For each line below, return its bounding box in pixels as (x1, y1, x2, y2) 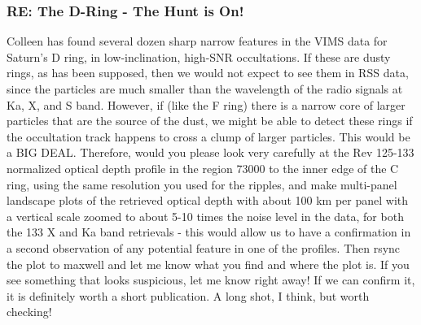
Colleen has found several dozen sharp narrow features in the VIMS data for (7, 32, 388, 50)
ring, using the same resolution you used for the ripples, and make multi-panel (7, 175, 397, 193)
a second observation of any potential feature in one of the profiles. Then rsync (7, 239, 401, 256)
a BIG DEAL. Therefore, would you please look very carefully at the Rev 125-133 (7, 144, 414, 161)
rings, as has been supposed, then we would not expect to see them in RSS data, (7, 64, 409, 81)
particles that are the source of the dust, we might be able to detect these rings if (7, 112, 413, 129)
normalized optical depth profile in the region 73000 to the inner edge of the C (7, 159, 399, 176)
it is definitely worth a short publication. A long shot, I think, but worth (7, 287, 370, 304)
